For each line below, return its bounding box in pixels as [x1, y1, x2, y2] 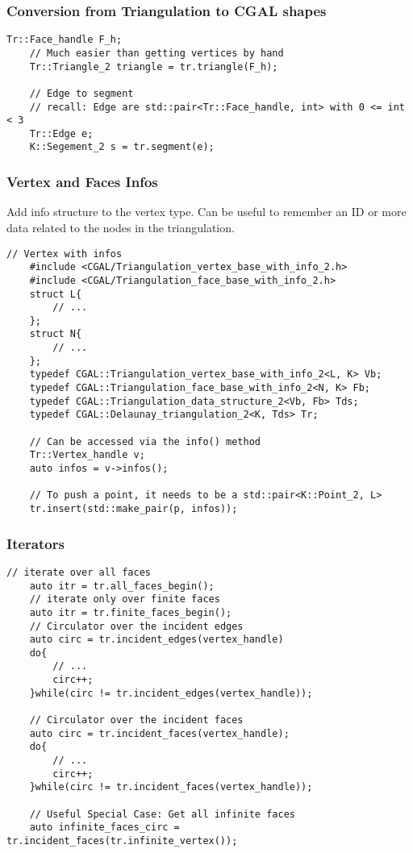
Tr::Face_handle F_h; [6, 34, 123, 46]
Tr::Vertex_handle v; [29, 449, 145, 461]
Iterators [6, 533, 65, 553]
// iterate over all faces [6, 566, 151, 578]
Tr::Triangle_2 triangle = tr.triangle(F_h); [29, 60, 278, 73]
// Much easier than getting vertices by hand [29, 47, 284, 59]
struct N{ [29, 328, 82, 340]
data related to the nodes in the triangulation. [6, 218, 235, 235]
